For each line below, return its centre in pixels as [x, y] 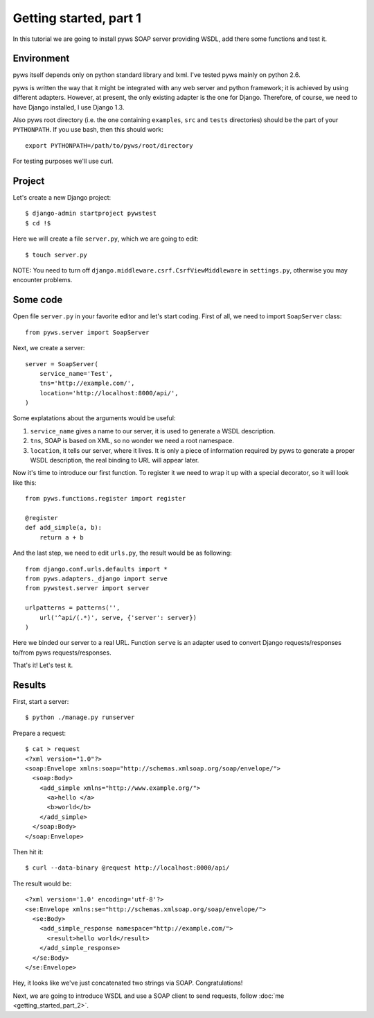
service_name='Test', [76, 373]
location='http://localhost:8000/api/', [109, 393]
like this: [25, 483]
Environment [41, 59]
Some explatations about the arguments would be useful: [94, 418]
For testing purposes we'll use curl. [63, 161]
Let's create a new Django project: [62, 198]
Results [29, 685]
